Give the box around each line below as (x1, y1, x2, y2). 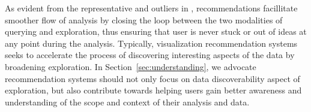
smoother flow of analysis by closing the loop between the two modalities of (5, 13, 283, 26)
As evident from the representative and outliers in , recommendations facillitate (5, 2, 298, 14)
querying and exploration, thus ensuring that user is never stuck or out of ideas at (5, 25, 307, 38)
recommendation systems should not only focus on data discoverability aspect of (5, 72, 300, 84)
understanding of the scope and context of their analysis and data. (5, 95, 250, 108)
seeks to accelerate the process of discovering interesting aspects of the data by (5, 49, 295, 61)
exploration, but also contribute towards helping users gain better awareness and (5, 84, 302, 96)
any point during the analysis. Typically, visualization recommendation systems (5, 37, 298, 49)
